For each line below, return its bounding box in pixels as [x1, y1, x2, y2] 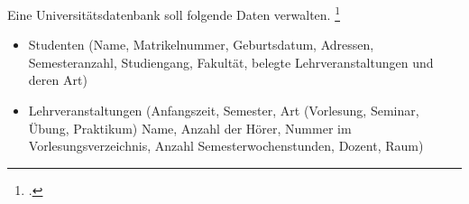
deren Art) [28, 70, 87, 89]
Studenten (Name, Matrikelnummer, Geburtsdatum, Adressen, [28, 35, 374, 54]
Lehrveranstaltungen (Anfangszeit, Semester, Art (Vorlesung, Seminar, [28, 101, 419, 120]
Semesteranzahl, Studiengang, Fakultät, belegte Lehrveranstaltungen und [28, 52, 434, 71]
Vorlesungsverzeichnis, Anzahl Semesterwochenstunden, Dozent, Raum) [28, 136, 424, 155]
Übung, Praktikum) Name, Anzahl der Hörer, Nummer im [28, 118, 352, 137]
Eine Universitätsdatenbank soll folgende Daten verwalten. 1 [7, 3, 341, 23]
